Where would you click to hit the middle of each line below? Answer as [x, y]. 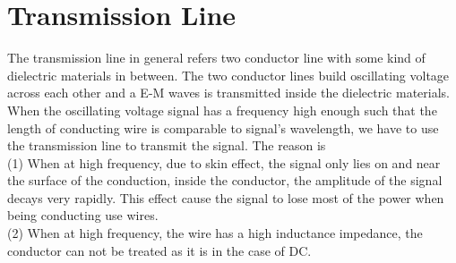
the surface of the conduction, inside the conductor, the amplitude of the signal [225, 180]
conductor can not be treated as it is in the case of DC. [159, 250]
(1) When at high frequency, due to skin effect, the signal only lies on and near [224, 162]
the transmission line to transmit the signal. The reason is [167, 145]
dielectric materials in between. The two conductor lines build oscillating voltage [228, 75]
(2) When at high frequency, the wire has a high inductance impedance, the [215, 233]
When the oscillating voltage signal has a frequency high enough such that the [222, 110]
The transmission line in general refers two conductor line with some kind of [216, 58]
